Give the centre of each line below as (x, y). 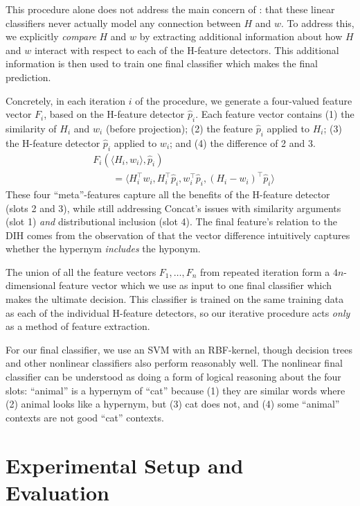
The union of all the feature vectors (81, 271)
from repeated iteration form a (265, 271)
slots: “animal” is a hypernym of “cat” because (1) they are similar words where (175, 390)
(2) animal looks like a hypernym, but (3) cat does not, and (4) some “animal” (173, 404)
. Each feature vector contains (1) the (275, 114)
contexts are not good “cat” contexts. (85, 417)
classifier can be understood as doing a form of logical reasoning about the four (173, 377)
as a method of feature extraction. (78, 326)
